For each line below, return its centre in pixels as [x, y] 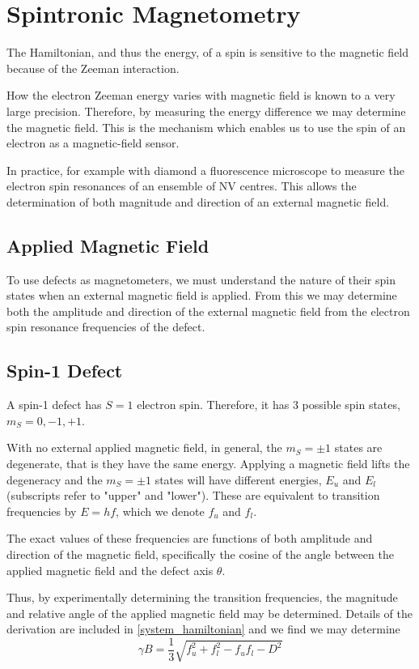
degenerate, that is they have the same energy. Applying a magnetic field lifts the [208, 464]
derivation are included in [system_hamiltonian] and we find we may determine [203, 629]
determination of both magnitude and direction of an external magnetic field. [198, 201]
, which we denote [160, 511]
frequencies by [42, 511]
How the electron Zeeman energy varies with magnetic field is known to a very [201, 95]
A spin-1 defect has [54, 405]
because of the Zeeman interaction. [93, 68]
